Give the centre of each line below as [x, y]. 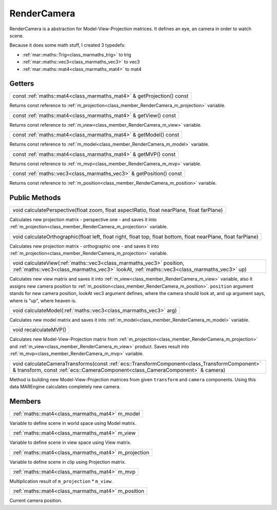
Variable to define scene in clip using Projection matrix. [68, 462]
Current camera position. [36, 501]
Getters [22, 84]
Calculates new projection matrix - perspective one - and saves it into [83, 219]
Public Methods [35, 198]
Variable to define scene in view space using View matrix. [71, 443]
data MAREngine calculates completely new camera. [65, 386]
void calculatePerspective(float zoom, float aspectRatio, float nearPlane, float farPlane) [118, 210]
